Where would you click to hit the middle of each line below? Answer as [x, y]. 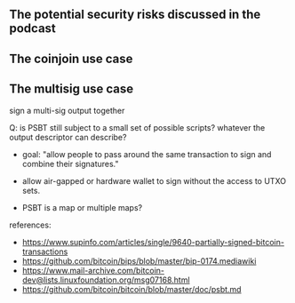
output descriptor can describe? [68, 137]
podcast [32, 29]
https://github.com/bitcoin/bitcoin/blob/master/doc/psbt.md [132, 289]
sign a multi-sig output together [67, 110]
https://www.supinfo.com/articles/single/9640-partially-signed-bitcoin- [153, 242]
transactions [45, 251]
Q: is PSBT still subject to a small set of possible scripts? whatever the [137, 127]
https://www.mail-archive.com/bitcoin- [93, 270]
